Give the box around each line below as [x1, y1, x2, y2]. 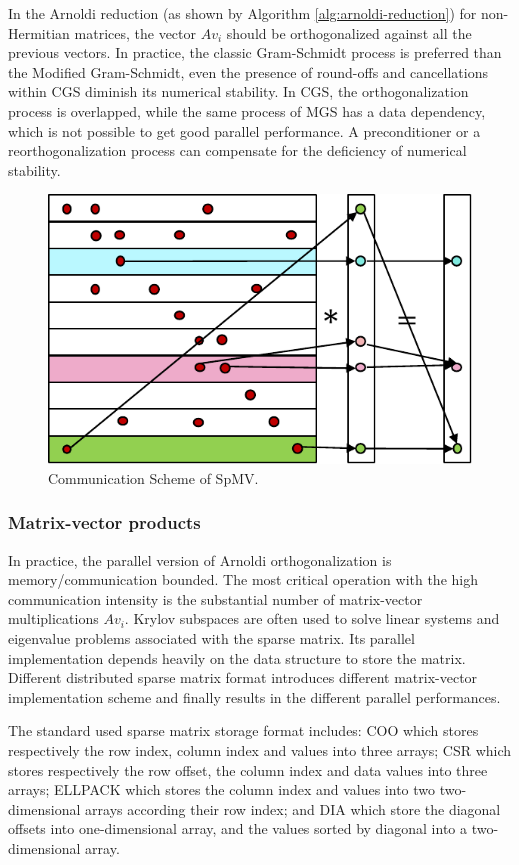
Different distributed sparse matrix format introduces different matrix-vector [8, 667, 478, 688]
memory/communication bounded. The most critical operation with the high [8, 569, 478, 590]
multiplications [8, 608, 99, 629]
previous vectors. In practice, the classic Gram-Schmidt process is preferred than [8, 42, 502, 63]
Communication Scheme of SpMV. [48, 467, 259, 488]
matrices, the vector [74, 22, 197, 43]
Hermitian [8, 22, 70, 43]
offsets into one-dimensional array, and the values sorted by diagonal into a [8, 818, 468, 839]
